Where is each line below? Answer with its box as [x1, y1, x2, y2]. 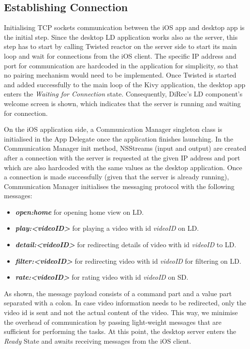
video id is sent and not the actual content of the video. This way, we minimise [4, 307, 238, 317]
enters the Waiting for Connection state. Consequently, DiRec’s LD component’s [4, 89, 243, 99]
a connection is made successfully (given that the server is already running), [4, 172, 229, 182]
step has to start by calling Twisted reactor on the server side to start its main [4, 41, 237, 51]
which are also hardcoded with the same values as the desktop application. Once [4, 162, 242, 172]
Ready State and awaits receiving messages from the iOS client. [4, 335, 191, 346]
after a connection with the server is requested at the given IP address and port [4, 152, 240, 162]
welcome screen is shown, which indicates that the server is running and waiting [4, 98, 241, 108]
